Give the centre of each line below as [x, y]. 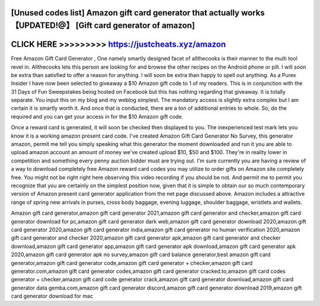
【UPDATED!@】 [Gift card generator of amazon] [103, 26]
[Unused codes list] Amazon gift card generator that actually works [138, 13]
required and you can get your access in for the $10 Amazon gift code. [97, 116]
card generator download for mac [52, 296]
